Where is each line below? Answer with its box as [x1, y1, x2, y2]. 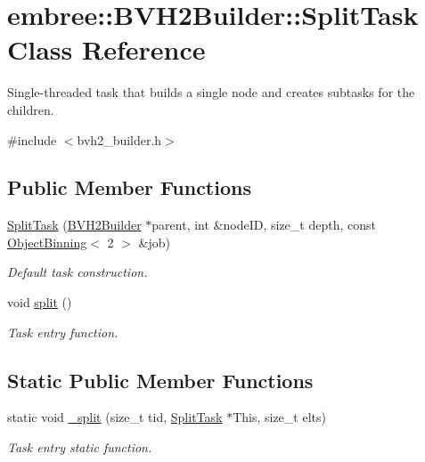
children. [7, 100, 54, 118]
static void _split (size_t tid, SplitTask [7, 408, 223, 426]
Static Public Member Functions [7, 366, 314, 393]
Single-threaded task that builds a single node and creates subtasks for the [7, 83, 415, 101]
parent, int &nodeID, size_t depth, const [151, 215, 376, 234]
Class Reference [7, 31, 206, 68]
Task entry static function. [7, 438, 152, 457]
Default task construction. [7, 263, 148, 281]
